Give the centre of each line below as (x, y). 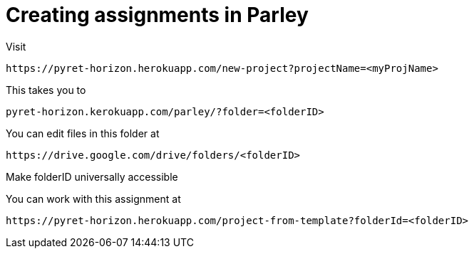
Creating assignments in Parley (157, 15)
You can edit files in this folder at (83, 133)
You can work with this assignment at (93, 199)
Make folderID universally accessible (92, 176)
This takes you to (46, 90)
